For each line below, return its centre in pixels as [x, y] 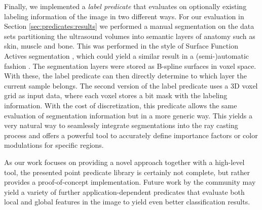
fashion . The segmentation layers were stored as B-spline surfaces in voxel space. [130, 66]
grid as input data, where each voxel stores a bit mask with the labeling [116, 95]
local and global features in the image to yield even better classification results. [127, 202]
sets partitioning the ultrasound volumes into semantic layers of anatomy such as [130, 36]
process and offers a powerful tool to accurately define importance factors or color [131, 135]
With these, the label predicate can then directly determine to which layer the [125, 76]
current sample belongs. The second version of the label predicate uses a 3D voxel [131, 85]
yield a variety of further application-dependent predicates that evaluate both [124, 192]
